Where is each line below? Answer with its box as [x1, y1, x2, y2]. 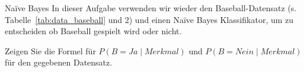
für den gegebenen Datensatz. [5, 56, 113, 68]
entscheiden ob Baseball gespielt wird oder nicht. [5, 25, 182, 37]
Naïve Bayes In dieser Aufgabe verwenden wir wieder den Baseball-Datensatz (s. [5, 2, 297, 14]
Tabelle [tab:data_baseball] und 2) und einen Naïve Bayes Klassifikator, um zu [5, 13, 294, 25]
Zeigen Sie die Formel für [5, 44, 96, 57]
